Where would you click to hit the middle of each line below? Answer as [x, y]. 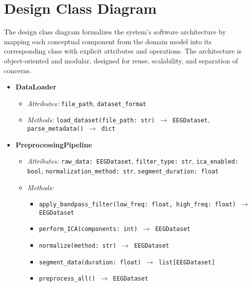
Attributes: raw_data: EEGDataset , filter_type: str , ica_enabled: [133, 161]
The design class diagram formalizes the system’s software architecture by [115, 32]
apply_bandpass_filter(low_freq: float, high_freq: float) [138, 205]
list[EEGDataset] [187, 262]
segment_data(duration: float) [90, 262]
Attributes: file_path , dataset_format [87, 103]
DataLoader [36, 87]
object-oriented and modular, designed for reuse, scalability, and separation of [121, 60]
